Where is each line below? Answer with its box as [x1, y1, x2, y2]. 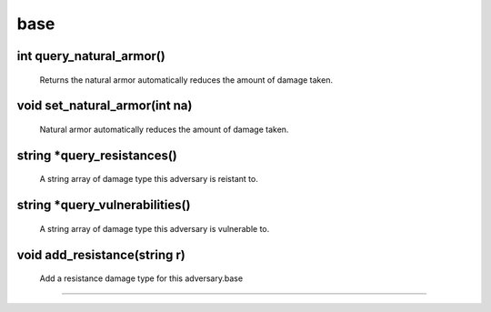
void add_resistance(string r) [16, 247, 185, 263]
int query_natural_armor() [16, 48, 165, 64]
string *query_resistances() [16, 147, 177, 163]
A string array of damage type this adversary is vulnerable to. [39, 223, 270, 234]
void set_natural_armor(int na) [16, 98, 193, 114]
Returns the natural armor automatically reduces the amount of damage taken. [39, 74, 334, 86]
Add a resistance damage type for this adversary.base [39, 273, 244, 284]
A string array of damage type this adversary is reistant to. [39, 174, 258, 185]
